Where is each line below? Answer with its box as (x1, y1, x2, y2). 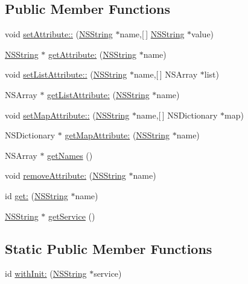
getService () (48, 209, 95, 222)
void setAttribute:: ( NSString (5, 28, 113, 40)
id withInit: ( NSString (5, 267, 87, 280)
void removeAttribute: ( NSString (5, 169, 126, 182)
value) (191, 28, 214, 40)
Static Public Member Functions (5, 239, 212, 258)
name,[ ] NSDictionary (136, 108, 218, 121)
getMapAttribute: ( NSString (65, 129, 170, 141)
